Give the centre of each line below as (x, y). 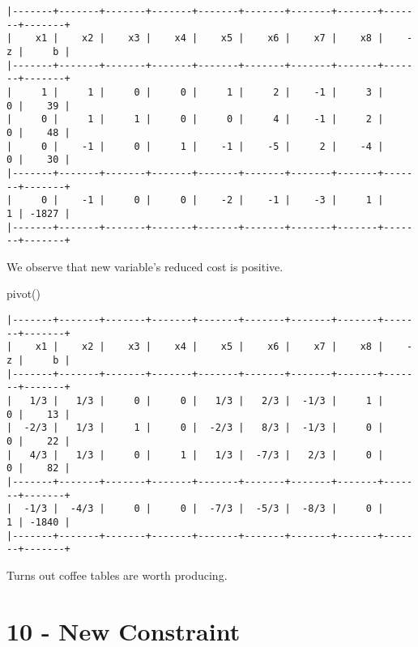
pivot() (24, 294)
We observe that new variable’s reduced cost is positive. (145, 266)
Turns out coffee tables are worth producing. (117, 575)
